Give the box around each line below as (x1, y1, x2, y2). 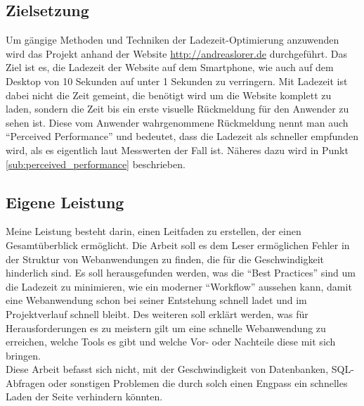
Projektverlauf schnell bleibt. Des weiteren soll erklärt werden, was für (6, 306, 308, 321)
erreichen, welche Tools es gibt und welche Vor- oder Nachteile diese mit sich (6, 334, 336, 349)
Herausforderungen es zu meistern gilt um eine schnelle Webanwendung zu (6, 320, 326, 335)
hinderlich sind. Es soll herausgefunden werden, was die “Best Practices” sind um (6, 265, 356, 280)
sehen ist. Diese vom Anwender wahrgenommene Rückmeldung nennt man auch (6, 115, 349, 129)
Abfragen (6, 375, 46, 390)
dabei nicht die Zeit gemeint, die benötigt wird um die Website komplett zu (6, 87, 332, 102)
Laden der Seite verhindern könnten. (6, 389, 163, 404)
